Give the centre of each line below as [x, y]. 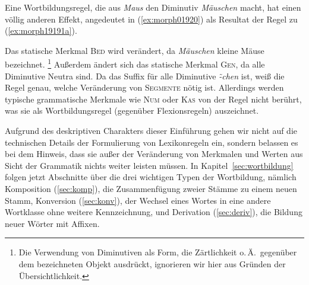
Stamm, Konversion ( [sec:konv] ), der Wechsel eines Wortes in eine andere [138, 200]
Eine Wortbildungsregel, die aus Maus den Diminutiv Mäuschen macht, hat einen [153, 7]
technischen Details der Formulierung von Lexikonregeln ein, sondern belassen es [152, 142]
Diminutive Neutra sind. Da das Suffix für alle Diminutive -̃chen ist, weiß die [145, 76]
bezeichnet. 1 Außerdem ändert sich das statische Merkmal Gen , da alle [135, 63]
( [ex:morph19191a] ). [41, 31]
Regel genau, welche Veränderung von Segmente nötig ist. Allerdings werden [144, 87]
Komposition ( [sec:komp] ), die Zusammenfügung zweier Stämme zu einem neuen [151, 188]
